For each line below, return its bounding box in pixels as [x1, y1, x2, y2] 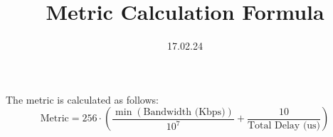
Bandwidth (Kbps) [143, 106, 226, 117]
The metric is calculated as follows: [6, 92, 159, 106]
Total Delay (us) [247, 120, 321, 131]
